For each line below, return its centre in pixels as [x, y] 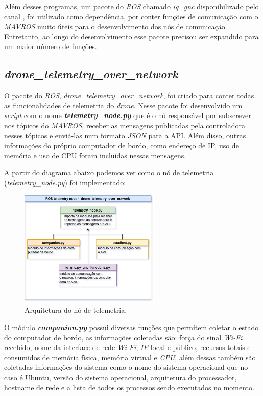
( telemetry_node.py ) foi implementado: [65, 182]
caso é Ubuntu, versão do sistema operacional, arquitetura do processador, [121, 377]
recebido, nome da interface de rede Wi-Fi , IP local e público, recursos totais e [127, 347]
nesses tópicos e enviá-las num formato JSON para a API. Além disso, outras [125, 135]
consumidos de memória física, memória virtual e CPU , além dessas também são [130, 357]
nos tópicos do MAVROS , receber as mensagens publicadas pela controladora [125, 125]
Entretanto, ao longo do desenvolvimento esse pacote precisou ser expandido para [131, 36]
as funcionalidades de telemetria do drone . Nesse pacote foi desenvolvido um [123, 105]
